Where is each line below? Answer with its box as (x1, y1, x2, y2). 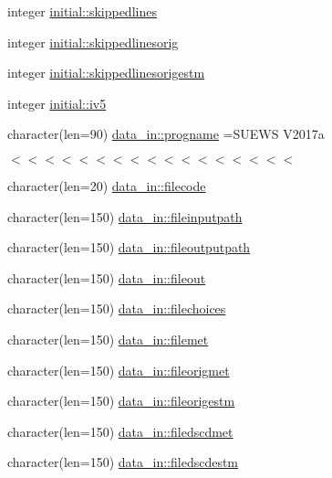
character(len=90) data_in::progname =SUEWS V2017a (7, 124, 325, 143)
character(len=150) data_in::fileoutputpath (7, 238, 251, 257)
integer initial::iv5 (7, 93, 107, 112)
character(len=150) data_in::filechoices (7, 299, 226, 318)
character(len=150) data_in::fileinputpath (7, 207, 243, 226)
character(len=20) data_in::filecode (7, 175, 206, 195)
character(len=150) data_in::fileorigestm (7, 391, 235, 410)
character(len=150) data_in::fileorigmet (7, 360, 230, 379)
